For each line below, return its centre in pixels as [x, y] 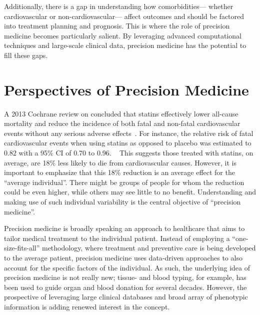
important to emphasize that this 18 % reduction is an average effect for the [119, 172]
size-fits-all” [22, 248]
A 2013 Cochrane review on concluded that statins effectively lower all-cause [121, 113]
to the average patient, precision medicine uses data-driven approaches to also [123, 257]
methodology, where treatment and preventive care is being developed [149, 248]
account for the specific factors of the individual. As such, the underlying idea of [127, 267]
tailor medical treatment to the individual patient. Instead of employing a [117, 238]
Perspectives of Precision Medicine [126, 89]
